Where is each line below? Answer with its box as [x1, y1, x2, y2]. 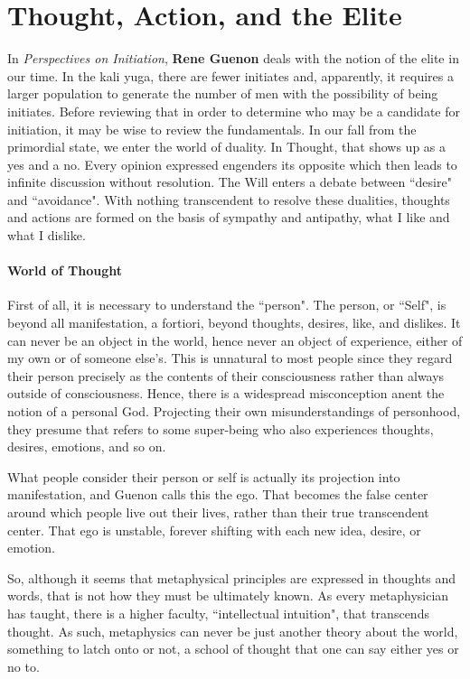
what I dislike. [7, 226, 86, 245]
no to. [7, 656, 40, 675]
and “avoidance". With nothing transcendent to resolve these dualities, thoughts [7, 190, 450, 209]
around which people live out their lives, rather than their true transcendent [7, 502, 429, 521]
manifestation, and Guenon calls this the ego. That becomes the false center [7, 485, 428, 504]
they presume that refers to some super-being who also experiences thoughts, [7, 419, 434, 438]
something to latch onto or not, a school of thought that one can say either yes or [7, 639, 459, 658]
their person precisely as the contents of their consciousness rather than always [7, 366, 445, 385]
